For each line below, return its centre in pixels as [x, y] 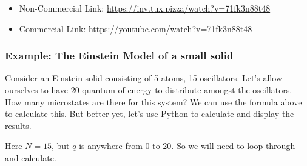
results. [18, 125]
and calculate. [31, 157]
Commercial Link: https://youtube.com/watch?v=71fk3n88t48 [136, 28]
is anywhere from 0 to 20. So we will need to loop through [187, 146]
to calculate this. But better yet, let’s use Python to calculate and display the [150, 114]
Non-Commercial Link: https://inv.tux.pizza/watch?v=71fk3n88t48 [145, 8]
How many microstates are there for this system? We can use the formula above [153, 101]
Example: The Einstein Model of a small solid [119, 55]
